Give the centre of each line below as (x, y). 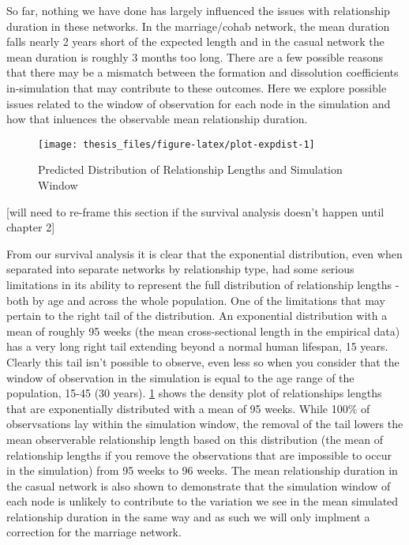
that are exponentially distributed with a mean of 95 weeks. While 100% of (188, 408)
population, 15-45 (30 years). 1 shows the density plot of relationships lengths (194, 393)
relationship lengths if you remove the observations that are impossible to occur (199, 455)
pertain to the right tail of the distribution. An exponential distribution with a (197, 316)
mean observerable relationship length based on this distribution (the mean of (195, 439)
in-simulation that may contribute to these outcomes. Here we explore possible (197, 87)
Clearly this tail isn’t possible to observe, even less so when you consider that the (203, 361)
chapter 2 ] (31, 227)
